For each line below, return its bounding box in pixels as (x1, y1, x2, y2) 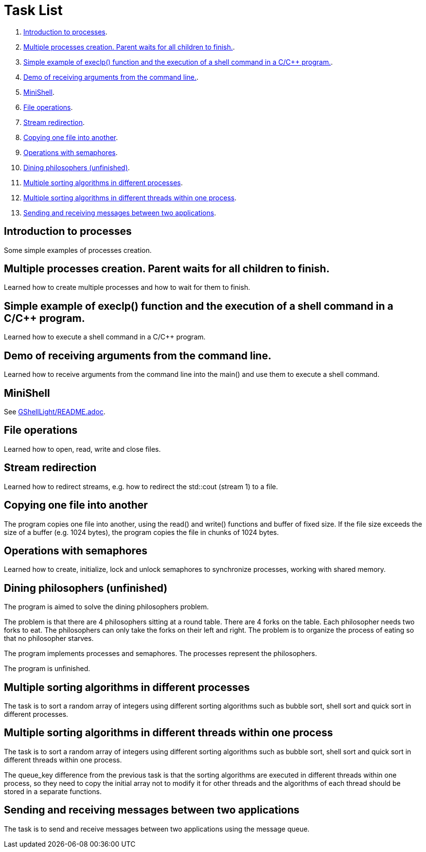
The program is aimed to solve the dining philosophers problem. (4, 603, 209, 611)
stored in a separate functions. (4, 787, 102, 796)
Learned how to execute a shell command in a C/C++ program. (4, 333, 206, 341)
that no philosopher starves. (4, 634, 94, 643)
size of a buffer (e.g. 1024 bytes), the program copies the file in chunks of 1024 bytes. (4, 528, 279, 536)
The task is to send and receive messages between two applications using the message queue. (4, 824, 310, 833)
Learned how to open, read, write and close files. (4, 444, 161, 453)
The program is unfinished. (4, 664, 90, 673)
